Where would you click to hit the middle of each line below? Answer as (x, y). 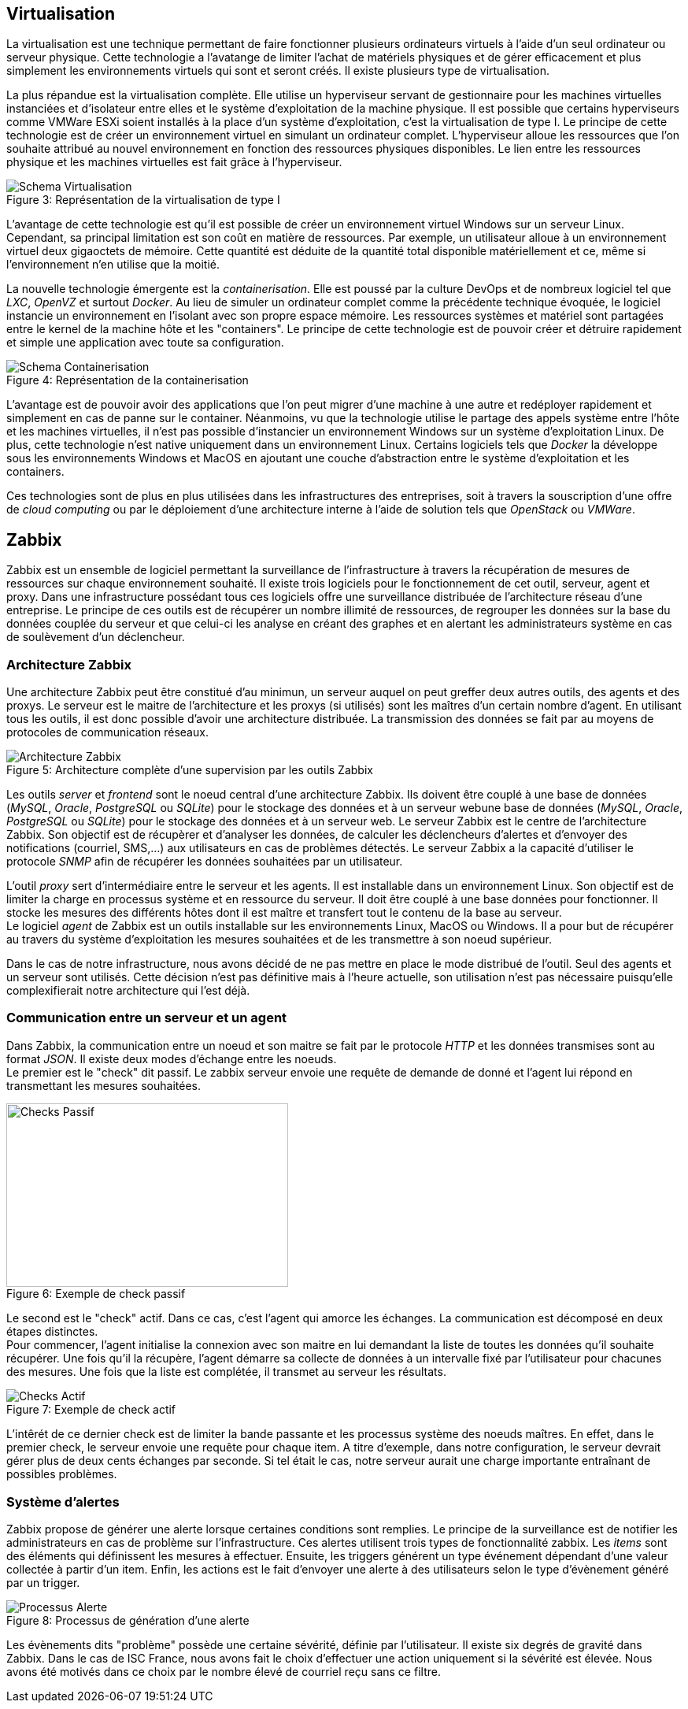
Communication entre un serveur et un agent (147, 1018)
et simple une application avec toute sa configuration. (145, 343)
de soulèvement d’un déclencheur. (96, 637)
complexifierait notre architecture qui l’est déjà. (128, 991)
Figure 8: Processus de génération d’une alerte (128, 1621)
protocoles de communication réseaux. (107, 732)
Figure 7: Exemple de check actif (91, 1410)
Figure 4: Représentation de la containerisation (128, 380)
